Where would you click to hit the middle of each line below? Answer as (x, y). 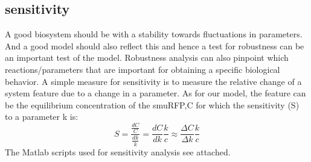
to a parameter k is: (42, 117)
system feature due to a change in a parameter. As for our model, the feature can (155, 93)
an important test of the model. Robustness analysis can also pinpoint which (147, 58)
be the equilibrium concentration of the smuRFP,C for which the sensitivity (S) (152, 104)
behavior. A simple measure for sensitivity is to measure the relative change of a (153, 81)
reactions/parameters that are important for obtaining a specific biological (143, 69)
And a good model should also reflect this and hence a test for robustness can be (155, 45)
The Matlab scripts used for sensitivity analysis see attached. (118, 151)
